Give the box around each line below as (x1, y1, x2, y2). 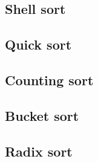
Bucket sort (5, 106, 79, 125)
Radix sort (5, 141, 73, 160)
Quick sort (5, 35, 72, 54)
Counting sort (5, 70, 94, 89)
